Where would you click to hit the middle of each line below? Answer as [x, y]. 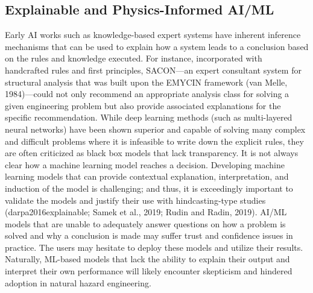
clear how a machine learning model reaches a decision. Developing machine [145, 164]
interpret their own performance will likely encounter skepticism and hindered [149, 271]
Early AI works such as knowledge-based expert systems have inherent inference [153, 35]
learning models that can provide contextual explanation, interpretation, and [147, 176]
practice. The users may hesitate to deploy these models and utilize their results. [154, 247]
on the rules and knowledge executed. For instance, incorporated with [134, 58]
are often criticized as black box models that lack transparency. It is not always [152, 153]
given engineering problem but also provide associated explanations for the [143, 105]
